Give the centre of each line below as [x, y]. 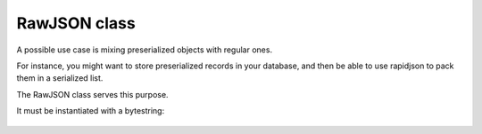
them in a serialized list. [60, 78]
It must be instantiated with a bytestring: [91, 111]
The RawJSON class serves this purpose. [92, 94]
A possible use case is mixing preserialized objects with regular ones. [144, 50]
